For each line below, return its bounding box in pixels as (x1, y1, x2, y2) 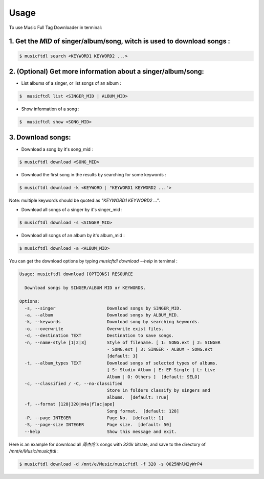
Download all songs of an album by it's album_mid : (21, 232, 125, 238)
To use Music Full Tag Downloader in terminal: (9, 24, 102, 30)
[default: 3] (107, 353, 138, 359)
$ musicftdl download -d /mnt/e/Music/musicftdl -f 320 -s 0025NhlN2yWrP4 (19, 461, 203, 467)
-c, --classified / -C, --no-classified (24, 381, 123, 386)
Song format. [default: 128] (107, 408, 179, 414)
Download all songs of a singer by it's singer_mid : (21, 206, 123, 213)
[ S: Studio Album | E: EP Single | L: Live (107, 367, 216, 373)
